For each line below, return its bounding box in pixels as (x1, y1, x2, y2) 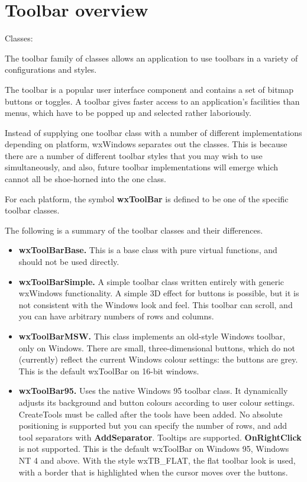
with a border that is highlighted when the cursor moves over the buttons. (18, 465, 288, 478)
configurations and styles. (5, 63, 97, 76)
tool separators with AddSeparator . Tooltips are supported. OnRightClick (18, 431, 302, 443)
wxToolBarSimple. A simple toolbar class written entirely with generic (18, 275, 285, 287)
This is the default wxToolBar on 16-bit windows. (18, 364, 199, 377)
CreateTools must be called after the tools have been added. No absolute (18, 407, 283, 420)
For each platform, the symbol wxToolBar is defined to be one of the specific (5, 192, 289, 205)
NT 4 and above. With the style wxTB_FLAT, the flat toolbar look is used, (18, 454, 296, 466)
